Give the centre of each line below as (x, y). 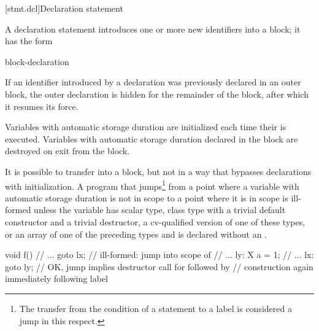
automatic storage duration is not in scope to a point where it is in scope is (147, 197)
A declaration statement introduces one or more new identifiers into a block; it (153, 29)
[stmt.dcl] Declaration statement (64, 8)
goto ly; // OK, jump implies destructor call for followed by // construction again (159, 266)
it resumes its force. (42, 106)
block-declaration (37, 61)
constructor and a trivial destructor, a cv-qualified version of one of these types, (155, 221)
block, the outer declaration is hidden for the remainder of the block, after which (157, 94)
